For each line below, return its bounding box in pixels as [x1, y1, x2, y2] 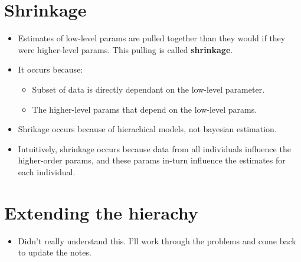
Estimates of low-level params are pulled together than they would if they [18, 32, 286, 44]
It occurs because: [18, 63, 83, 76]
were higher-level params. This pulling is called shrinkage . [18, 43, 233, 55]
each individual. [18, 165, 76, 178]
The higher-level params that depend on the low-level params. [32, 103, 257, 115]
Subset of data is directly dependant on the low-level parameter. [32, 83, 265, 95]
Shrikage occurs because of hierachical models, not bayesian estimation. [18, 123, 277, 135]
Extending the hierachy [4, 200, 198, 224]
